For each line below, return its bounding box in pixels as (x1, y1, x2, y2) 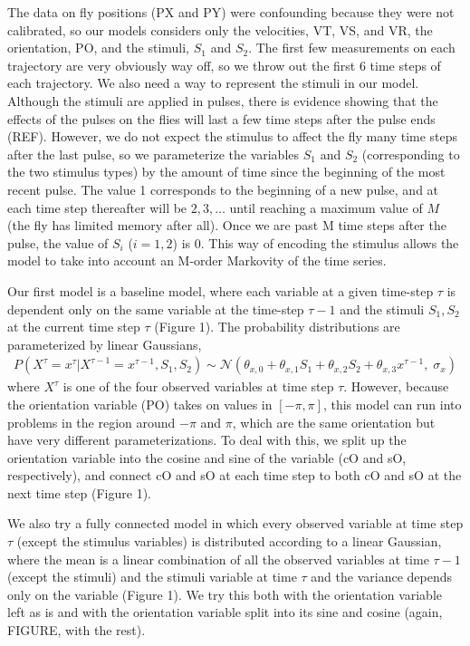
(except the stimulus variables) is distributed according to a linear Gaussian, (16, 532, 442, 551)
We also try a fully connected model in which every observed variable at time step (7, 514, 464, 533)
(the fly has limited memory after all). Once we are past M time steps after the (7, 216, 446, 235)
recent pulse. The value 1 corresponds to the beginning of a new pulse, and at (7, 179, 439, 198)
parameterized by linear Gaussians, (7, 334, 202, 353)
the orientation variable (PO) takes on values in (7, 394, 273, 413)
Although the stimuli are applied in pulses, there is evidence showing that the (7, 91, 438, 110)
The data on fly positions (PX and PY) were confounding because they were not (7, 3, 455, 21)
